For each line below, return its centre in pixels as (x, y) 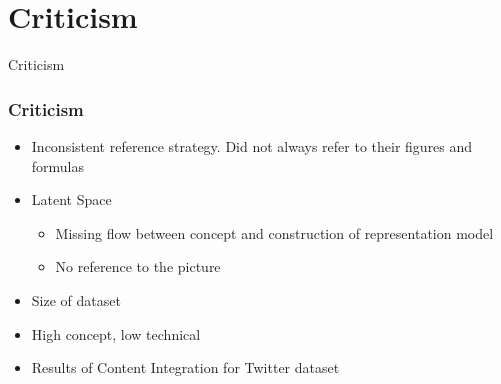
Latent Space (71, 199)
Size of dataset (76, 299)
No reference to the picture (138, 266)
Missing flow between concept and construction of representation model (274, 232)
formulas (58, 165)
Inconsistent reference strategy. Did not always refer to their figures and (252, 145)
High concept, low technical (116, 333)
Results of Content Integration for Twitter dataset (185, 367)
